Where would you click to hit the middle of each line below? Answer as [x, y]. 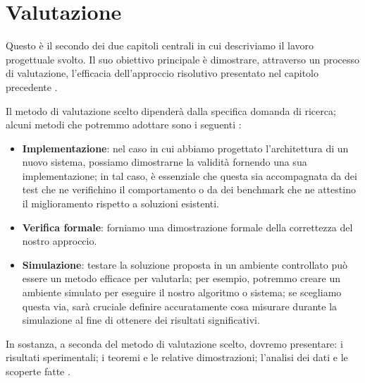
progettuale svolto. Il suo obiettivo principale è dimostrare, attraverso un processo [183, 59]
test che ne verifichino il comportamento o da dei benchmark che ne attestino [189, 189]
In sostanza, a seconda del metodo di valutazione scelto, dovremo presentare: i [174, 343]
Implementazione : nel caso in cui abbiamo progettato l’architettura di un [185, 148]
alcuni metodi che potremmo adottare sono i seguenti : [124, 124]
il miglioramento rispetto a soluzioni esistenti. [121, 203]
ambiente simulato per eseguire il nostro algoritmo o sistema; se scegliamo [182, 292]
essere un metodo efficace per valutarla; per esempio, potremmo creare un [181, 278]
